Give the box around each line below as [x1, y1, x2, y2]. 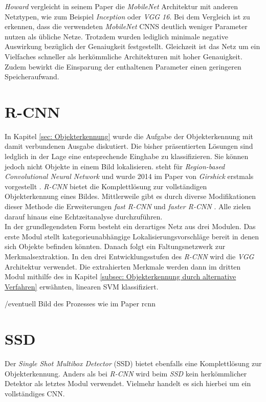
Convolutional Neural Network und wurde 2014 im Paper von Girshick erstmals [5, 171, 254, 182]
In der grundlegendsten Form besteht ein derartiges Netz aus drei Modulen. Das [5, 221, 256, 232]
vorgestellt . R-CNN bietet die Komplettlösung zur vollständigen [5, 181, 207, 191]
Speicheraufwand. [5, 71, 59, 82]
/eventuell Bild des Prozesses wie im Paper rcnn [5, 298, 156, 309]
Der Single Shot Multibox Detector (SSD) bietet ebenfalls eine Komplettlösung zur [5, 358, 262, 369]
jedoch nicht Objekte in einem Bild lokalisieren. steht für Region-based [5, 161, 225, 171]
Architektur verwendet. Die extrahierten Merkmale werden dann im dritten [5, 261, 241, 272]
